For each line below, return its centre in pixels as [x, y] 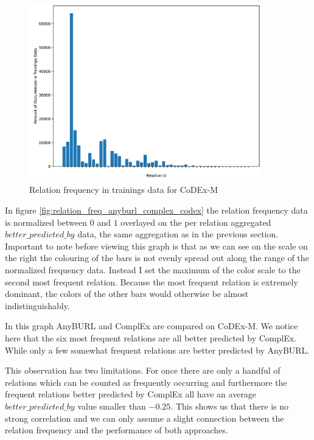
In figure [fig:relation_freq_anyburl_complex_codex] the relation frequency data [156, 210]
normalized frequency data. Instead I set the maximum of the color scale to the [153, 269]
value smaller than [112, 406]
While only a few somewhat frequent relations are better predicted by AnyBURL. [157, 350]
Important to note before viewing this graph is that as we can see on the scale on [156, 246]
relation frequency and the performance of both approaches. [117, 430]
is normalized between [46, 222]
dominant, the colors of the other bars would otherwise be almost [127, 294]
